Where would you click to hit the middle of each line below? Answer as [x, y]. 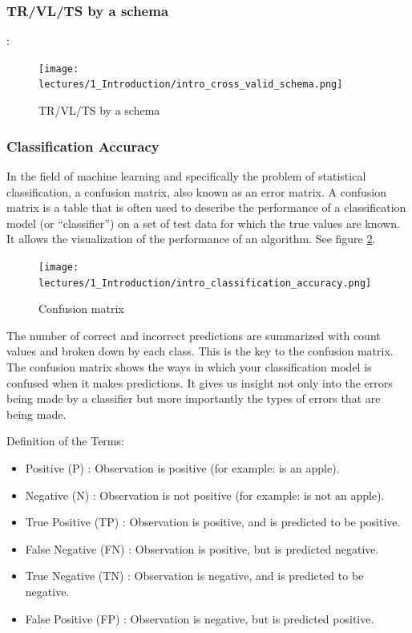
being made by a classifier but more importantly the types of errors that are [194, 398]
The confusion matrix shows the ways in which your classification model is [189, 367]
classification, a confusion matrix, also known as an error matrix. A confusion [196, 191]
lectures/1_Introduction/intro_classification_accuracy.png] [205, 283]
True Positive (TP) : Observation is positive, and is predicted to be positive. [213, 522]
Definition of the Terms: [65, 441]
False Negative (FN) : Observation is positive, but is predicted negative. [202, 548]
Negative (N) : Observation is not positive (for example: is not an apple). [205, 495]
